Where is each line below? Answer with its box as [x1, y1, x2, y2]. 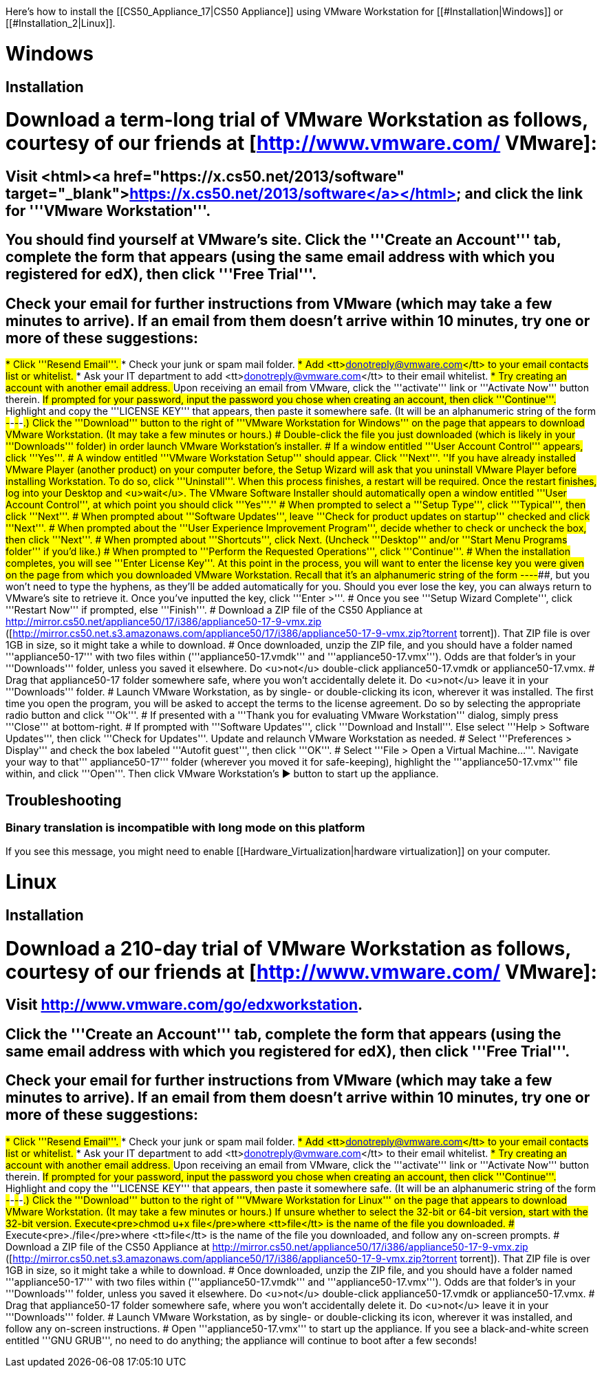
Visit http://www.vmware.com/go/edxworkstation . [6, 996, 363, 1014]
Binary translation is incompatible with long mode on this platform [6, 821, 365, 835]
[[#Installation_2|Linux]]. [6, 17, 116, 29]
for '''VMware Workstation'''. [6, 202, 211, 219]
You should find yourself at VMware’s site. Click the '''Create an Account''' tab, [6, 231, 561, 249]
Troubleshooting [6, 791, 122, 809]
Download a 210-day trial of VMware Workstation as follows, [6, 936, 571, 960]
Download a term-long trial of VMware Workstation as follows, [6, 108, 588, 132]
